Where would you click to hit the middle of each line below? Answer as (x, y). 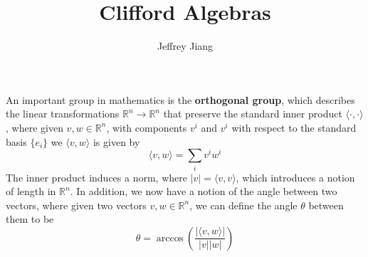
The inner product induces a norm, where (96, 177)
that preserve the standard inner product (253, 114)
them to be (30, 219)
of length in (31, 191)
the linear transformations (63, 114)
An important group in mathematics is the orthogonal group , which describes (180, 99)
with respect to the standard (294, 127)
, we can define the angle (243, 205)
